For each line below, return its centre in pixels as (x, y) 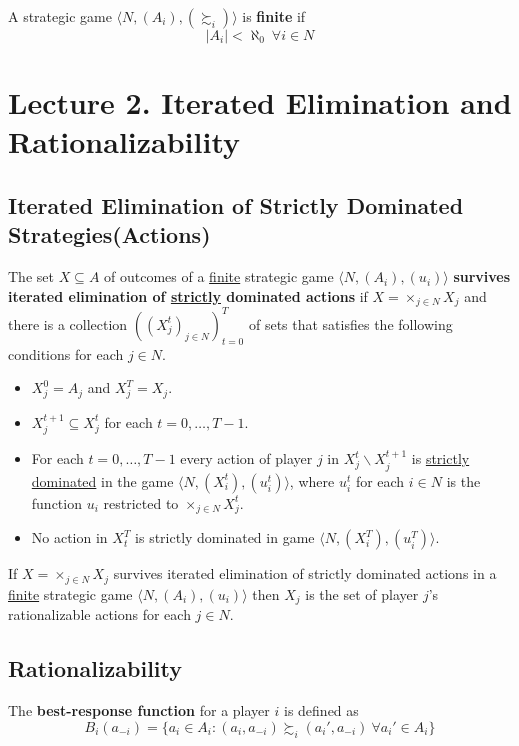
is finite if (274, 16)
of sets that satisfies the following (350, 323)
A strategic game (60, 16)
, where (312, 480)
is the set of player (362, 593)
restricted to (141, 502)
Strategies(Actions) (109, 234)
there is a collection (68, 323)
